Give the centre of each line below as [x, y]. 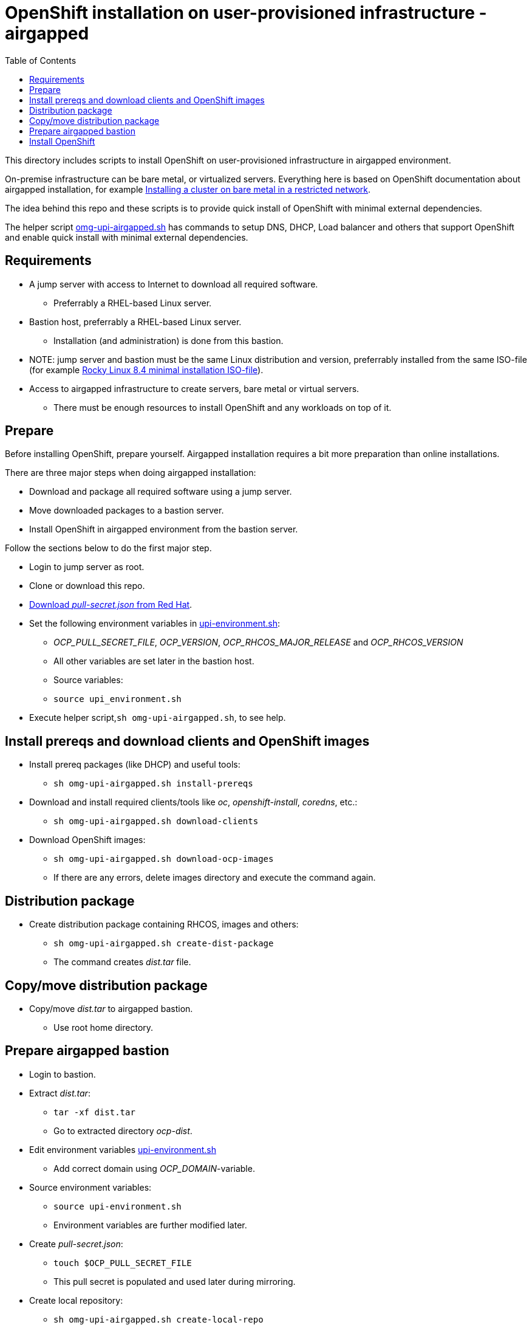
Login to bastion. [63, 1074]
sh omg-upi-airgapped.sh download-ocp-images [164, 859]
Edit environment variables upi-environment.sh [123, 1149]
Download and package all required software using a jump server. [161, 492]
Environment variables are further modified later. [150, 1225]
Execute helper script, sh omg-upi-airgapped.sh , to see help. [158, 718]
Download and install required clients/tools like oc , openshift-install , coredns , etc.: [193, 802]
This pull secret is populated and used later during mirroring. [175, 1281]
